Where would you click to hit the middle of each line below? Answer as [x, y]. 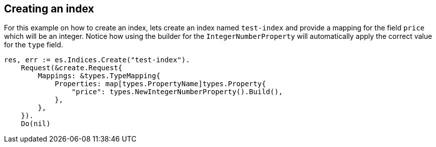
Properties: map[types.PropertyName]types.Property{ [160, 84]
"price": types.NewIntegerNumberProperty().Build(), [177, 92]
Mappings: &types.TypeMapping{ [99, 76]
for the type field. [34, 45]
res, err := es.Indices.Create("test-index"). [97, 60]
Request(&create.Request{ [72, 68]
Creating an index [49, 9]
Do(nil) [36, 124]
